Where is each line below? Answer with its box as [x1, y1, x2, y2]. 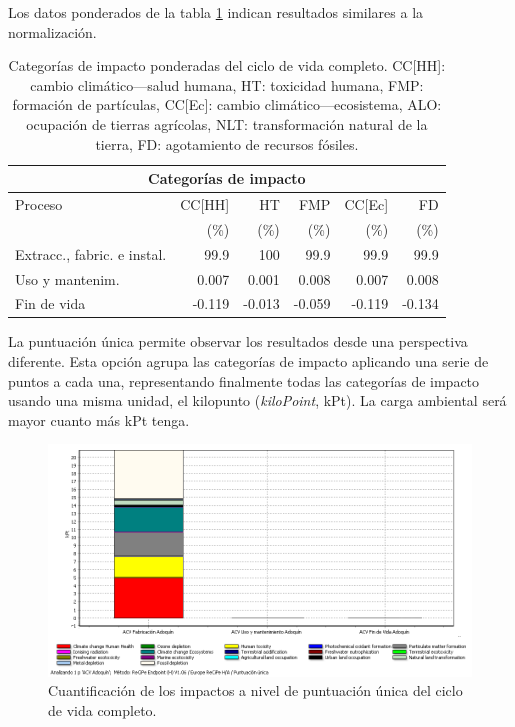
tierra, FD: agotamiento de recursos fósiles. [95, 133, 359, 154]
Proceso [15, 194, 63, 214]
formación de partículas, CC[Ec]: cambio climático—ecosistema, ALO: [12, 94, 442, 115]
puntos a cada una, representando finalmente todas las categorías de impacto [8, 370, 480, 391]
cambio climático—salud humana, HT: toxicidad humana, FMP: [30, 74, 424, 95]
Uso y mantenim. [15, 268, 120, 289]
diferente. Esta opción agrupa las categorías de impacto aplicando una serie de [8, 351, 489, 372]
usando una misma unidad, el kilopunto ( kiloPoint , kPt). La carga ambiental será [8, 390, 507, 411]
